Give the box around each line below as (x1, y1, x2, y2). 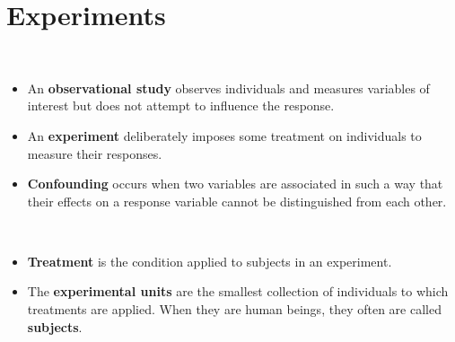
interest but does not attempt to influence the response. (27, 96, 335, 115)
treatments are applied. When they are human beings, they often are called (27, 300, 442, 319)
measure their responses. (27, 144, 162, 162)
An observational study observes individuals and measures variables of (27, 78, 430, 97)
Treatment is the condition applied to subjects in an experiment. (27, 251, 392, 270)
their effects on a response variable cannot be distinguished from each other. (27, 191, 447, 210)
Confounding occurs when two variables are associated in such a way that (27, 174, 443, 193)
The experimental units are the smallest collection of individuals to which (27, 282, 449, 301)
